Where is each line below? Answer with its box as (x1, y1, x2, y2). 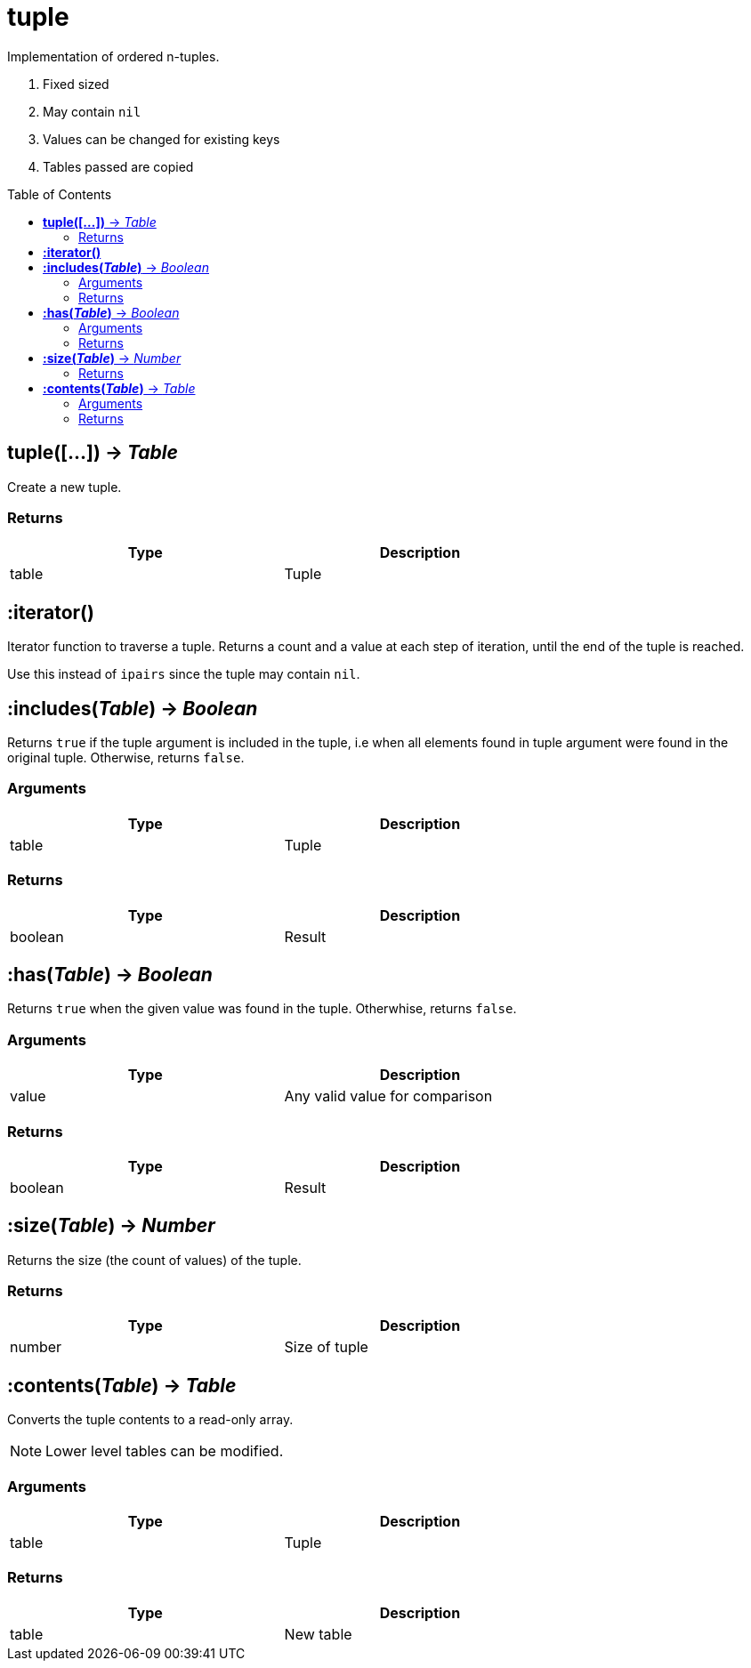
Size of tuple (284, 1338, 368, 1357)
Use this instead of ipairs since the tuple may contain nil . (7, 666, 360, 682)
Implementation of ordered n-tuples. (7, 48, 220, 64)
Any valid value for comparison (284, 1087, 493, 1106)
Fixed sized (43, 76, 109, 92)
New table (284, 1624, 352, 1643)
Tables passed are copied (43, 158, 194, 174)
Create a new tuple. (7, 479, 122, 495)
